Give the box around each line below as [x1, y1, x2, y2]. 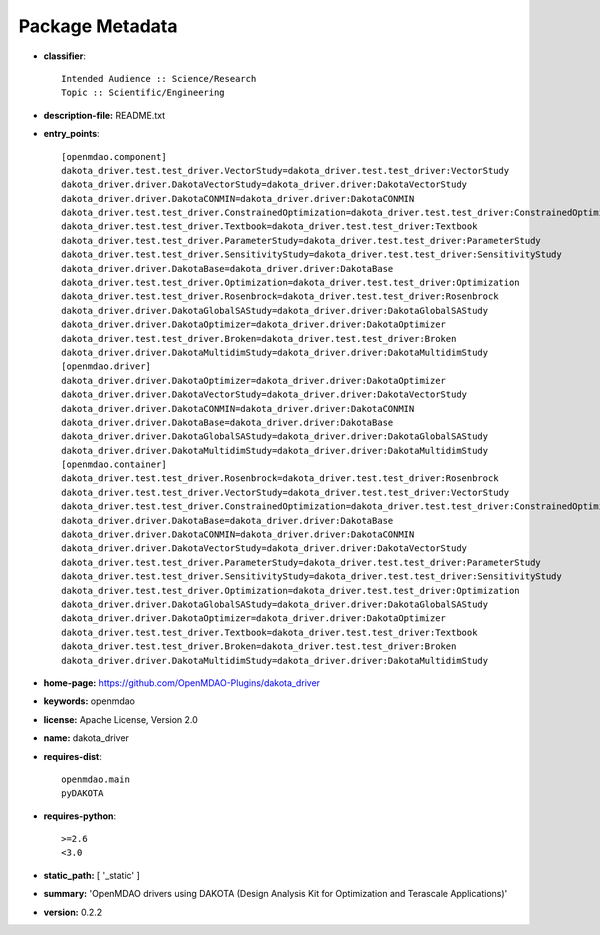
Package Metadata [18, 15, 178, 37]
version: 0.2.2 [43, 906, 103, 918]
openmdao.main [61, 773, 130, 785]
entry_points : [43, 128, 100, 140]
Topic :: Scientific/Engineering [61, 87, 225, 99]
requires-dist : [43, 750, 102, 762]
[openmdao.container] [61, 459, 167, 470]
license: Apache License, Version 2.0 [43, 713, 199, 725]
